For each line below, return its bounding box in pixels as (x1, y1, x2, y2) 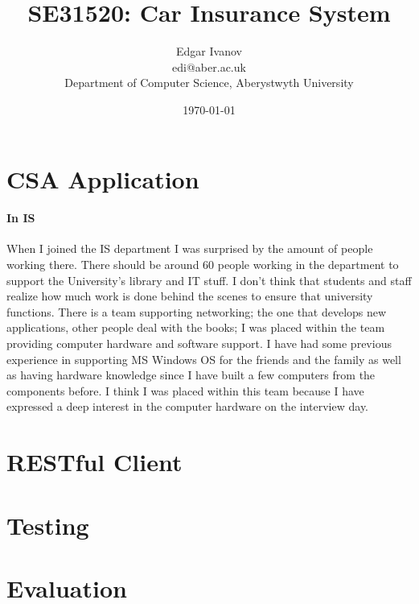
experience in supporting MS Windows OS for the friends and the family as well (6, 350, 401, 367)
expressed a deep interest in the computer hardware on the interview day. (6, 398, 369, 415)
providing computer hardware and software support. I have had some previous (6, 335, 392, 352)
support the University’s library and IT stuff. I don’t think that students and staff (6, 271, 412, 288)
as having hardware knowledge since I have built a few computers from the (6, 366, 376, 383)
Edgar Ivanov (176, 43, 242, 60)
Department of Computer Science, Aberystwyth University (64, 74, 354, 91)
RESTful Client (6, 445, 183, 478)
